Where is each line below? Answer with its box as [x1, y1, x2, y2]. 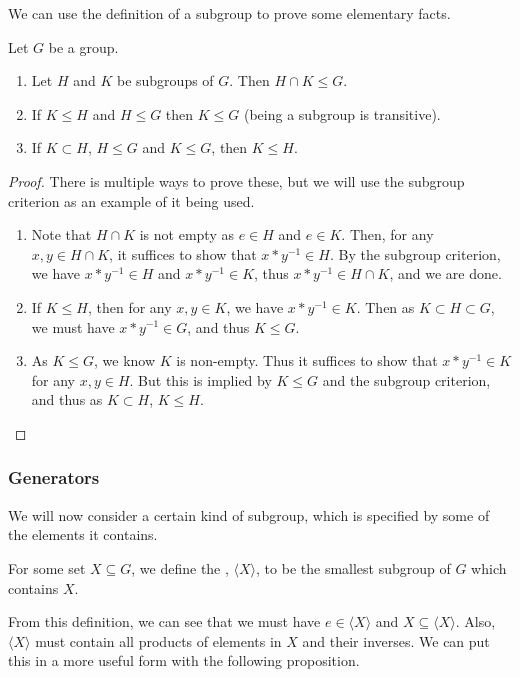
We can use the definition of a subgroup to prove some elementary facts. [8, 3, 451, 23]
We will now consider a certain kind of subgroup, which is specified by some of [8, 504, 490, 525]
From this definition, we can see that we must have [8, 611, 321, 632]
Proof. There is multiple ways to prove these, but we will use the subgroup [8, 170, 465, 191]
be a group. [48, 36, 119, 57]
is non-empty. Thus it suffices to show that [176, 350, 438, 371]
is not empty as [139, 224, 234, 245]
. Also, [455, 611, 496, 632]
